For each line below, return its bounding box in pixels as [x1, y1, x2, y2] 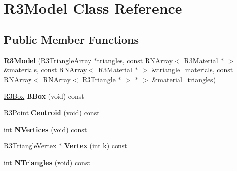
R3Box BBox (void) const [4, 91, 84, 101]
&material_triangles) [152, 74, 216, 84]
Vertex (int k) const [64, 140, 127, 151]
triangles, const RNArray [97, 55, 173, 65]
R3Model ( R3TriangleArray [4, 55, 91, 65]
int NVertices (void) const [4, 124, 87, 134]
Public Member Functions [4, 32, 139, 47]
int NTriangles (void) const [4, 157, 90, 167]
